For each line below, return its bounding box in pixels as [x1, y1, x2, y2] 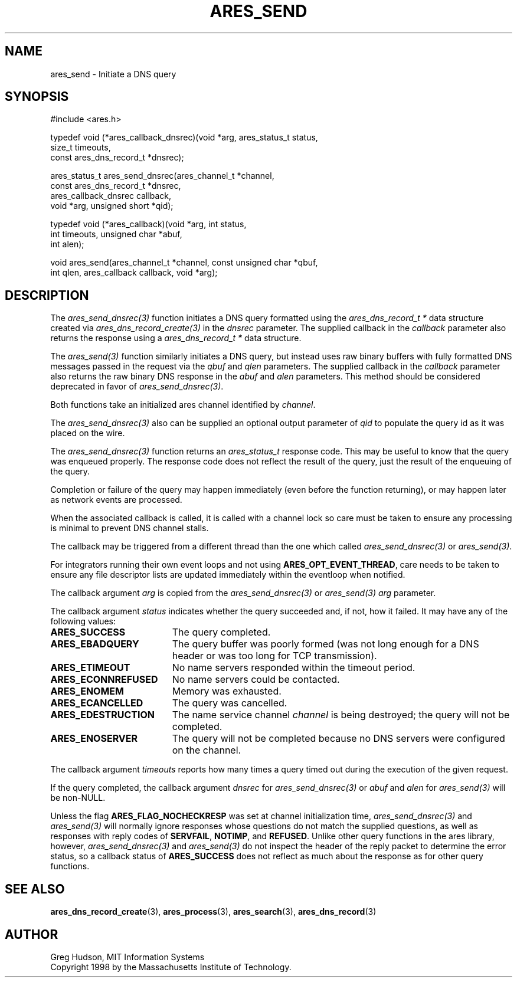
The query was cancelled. [172, 697, 287, 709]
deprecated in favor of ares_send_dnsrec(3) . [50, 381, 224, 392]
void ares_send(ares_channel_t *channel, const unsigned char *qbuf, [50, 257, 318, 268]
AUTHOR [5, 927, 58, 942]
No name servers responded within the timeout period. [172, 662, 415, 674]
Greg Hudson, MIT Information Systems [50, 951, 205, 962]
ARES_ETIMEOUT [50, 662, 130, 674]
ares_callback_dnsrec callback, [50, 191, 172, 201]
